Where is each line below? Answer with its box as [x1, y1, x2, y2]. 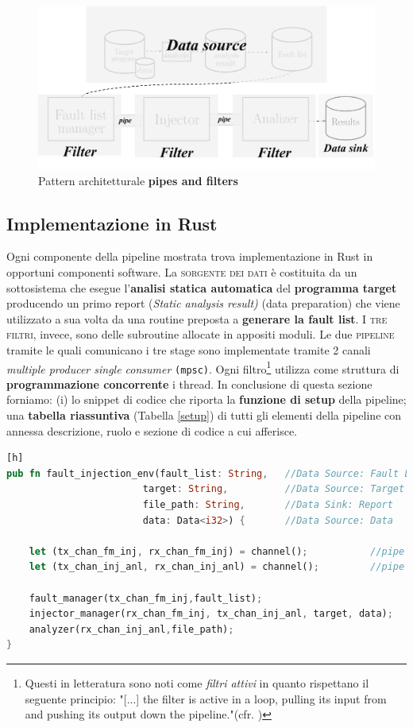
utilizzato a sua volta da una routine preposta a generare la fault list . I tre [6, 310, 388, 327]
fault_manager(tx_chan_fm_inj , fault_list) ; [29, 592, 263, 604]
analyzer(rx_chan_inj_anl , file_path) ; [29, 623, 234, 635]
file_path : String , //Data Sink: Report [142, 498, 393, 510]
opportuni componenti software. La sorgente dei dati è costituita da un [6, 263, 357, 280]
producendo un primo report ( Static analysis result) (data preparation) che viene [6, 295, 400, 312]
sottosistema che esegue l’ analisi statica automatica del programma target [6, 279, 397, 296]
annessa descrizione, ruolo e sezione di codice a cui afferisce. [6, 422, 297, 439]
